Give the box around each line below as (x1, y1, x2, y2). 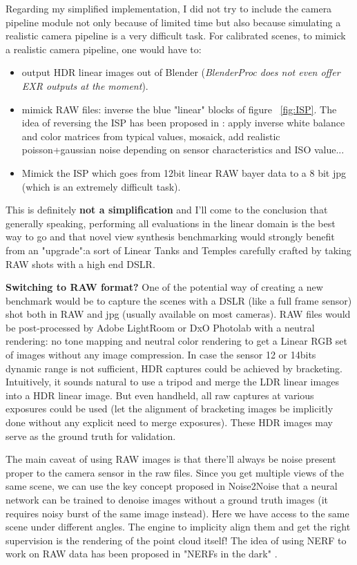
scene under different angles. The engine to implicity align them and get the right (6, 519, 351, 534)
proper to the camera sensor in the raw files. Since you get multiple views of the (6, 465, 345, 479)
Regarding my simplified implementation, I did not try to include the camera (6, 1, 332, 15)
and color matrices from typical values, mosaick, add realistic (21, 128, 280, 143)
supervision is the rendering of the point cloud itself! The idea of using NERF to (6, 533, 347, 547)
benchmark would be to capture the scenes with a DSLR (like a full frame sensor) (6, 293, 352, 307)
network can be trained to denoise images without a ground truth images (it (6, 492, 329, 506)
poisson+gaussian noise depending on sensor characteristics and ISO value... (21, 142, 345, 157)
